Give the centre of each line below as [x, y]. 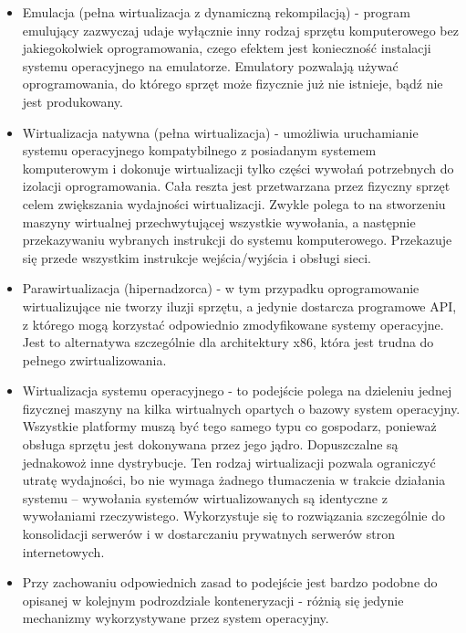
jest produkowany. [72, 101]
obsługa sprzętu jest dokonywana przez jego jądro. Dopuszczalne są [210, 444]
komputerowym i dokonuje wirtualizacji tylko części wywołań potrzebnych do [238, 168]
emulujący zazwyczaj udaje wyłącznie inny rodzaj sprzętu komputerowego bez [240, 30]
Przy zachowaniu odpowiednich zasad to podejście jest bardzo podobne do [230, 582]
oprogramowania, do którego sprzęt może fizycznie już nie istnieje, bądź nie [233, 84]
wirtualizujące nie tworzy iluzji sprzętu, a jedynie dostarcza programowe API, [239, 306]
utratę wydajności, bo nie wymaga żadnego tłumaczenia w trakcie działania [234, 480]
